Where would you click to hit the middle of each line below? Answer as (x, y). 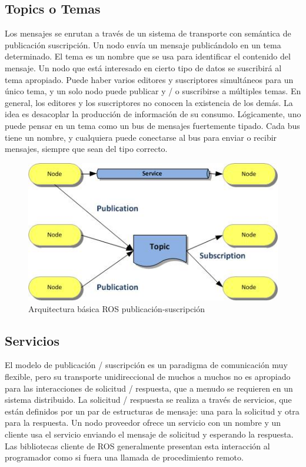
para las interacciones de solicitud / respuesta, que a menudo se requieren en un (149, 388)
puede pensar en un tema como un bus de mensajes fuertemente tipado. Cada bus (152, 125)
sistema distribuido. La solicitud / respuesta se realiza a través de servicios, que (148, 400)
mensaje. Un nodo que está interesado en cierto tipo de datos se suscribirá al (143, 67)
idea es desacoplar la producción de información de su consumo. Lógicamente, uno (153, 114)
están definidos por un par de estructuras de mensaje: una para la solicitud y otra (152, 411)
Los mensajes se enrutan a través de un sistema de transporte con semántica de (148, 33)
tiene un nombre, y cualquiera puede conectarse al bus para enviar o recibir (141, 137)
